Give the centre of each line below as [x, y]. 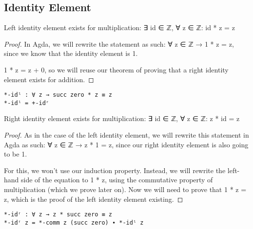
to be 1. [16, 154]
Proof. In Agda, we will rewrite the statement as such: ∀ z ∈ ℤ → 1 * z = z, [119, 44]
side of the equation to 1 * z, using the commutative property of [117, 180]
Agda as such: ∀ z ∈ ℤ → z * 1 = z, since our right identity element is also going [126, 144]
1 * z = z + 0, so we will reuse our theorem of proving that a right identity [116, 69]
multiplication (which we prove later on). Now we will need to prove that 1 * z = [125, 189]
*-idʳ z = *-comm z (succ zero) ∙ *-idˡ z [74, 222]
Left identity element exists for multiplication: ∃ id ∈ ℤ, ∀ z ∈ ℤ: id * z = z [119, 27]
